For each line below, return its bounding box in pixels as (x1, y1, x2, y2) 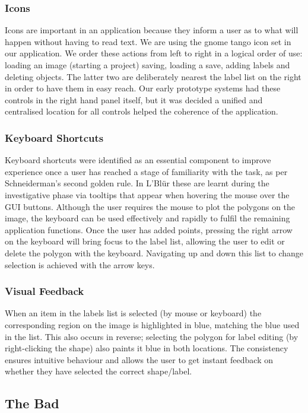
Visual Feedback (5, 284, 84, 298)
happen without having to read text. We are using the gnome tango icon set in (5, 35, 291, 47)
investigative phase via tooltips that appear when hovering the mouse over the (5, 188, 290, 201)
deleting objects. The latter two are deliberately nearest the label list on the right (5, 70, 301, 82)
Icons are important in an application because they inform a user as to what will (5, 24, 299, 36)
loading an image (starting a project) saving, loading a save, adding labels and (5, 59, 290, 71)
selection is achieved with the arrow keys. (5, 258, 155, 271)
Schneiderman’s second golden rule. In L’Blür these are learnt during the (5, 177, 269, 189)
